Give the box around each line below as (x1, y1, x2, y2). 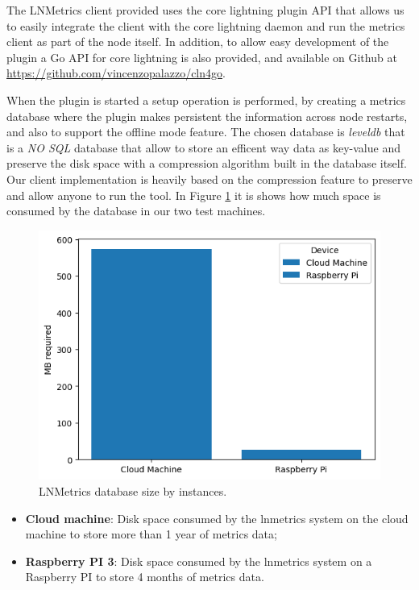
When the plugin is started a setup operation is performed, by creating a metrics (6, 91, 406, 108)
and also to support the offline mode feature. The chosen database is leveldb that (6, 123, 405, 140)
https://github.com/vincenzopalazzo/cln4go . (6, 64, 226, 81)
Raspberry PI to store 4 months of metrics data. (25, 568, 264, 585)
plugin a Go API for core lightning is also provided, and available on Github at (6, 48, 397, 65)
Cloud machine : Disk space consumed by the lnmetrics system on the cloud (25, 509, 409, 526)
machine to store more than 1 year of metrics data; (25, 526, 277, 542)
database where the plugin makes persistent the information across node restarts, (6, 107, 408, 124)
